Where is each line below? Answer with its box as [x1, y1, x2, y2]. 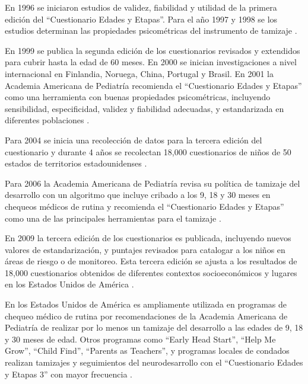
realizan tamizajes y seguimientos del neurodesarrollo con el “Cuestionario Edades [5, 356, 303, 369]
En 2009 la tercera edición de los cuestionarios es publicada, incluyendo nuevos [5, 232, 291, 244]
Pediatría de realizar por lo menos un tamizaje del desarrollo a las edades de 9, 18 [5, 321, 303, 334]
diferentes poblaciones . [5, 114, 90, 126]
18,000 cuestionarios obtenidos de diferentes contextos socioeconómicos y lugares [5, 266, 297, 279]
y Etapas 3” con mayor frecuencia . [5, 367, 133, 380]
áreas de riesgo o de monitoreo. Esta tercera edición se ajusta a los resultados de [5, 255, 297, 267]
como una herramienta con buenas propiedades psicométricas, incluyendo [5, 91, 271, 103]
